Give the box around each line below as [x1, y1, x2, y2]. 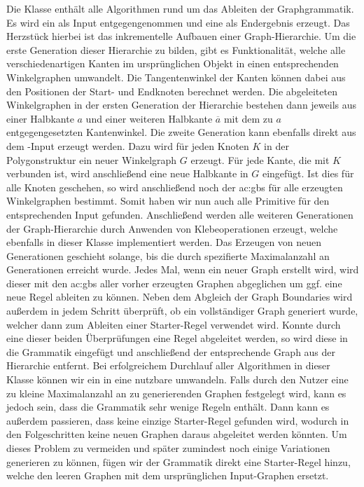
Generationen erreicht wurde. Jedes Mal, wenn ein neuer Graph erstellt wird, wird [6, 262, 359, 277]
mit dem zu [223, 111, 273, 125]
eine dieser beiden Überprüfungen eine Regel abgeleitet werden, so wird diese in [6, 331, 348, 345]
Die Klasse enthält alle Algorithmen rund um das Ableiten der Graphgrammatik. [6, 1, 354, 15]
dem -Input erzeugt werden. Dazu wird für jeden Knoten [6, 138, 249, 153]
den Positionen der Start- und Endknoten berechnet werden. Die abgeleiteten [6, 83, 337, 98]
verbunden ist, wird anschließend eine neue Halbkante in [6, 166, 248, 181]
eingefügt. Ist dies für [262, 166, 354, 181]
